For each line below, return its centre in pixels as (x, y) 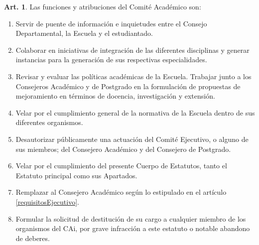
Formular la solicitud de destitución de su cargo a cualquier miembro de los (131, 218)
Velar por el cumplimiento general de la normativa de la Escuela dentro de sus (135, 112)
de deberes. (33, 238)
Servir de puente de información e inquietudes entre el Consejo (111, 23)
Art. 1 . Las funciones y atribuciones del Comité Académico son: (103, 6)
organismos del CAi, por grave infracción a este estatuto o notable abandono (133, 228)
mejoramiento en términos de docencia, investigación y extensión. (115, 96)
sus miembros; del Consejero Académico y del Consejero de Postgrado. (123, 149)
